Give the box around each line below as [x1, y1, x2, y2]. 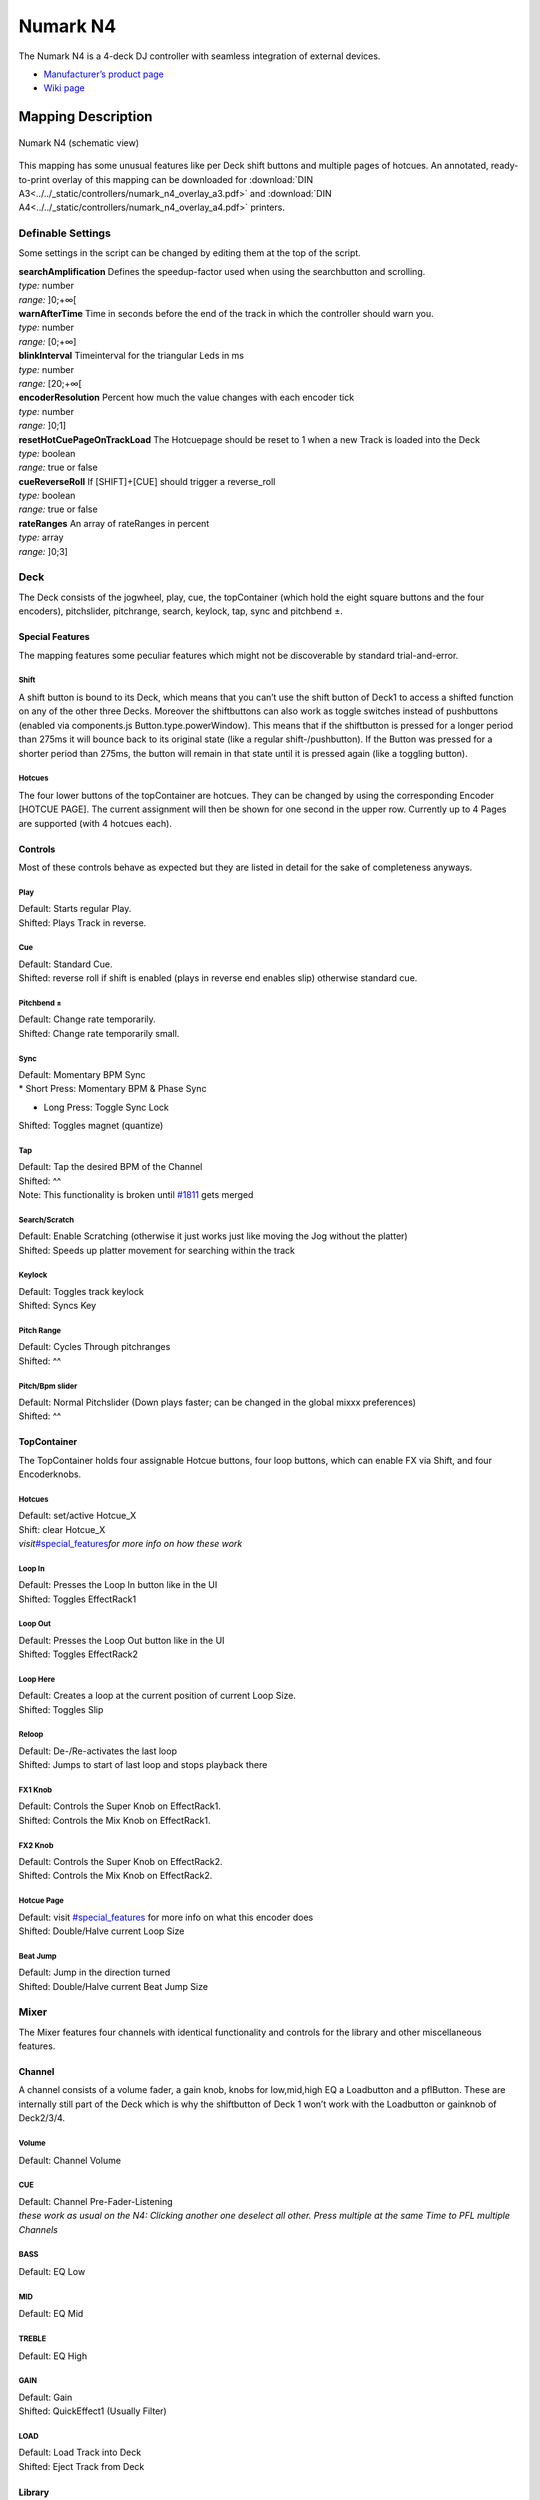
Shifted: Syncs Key [18, 1300, 97, 1312]
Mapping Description [18, 108, 153, 125]
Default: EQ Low [18, 2265, 86, 2277]
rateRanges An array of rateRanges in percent [18, 517, 210, 529]
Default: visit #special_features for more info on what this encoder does [18, 1911, 314, 1923]
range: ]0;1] [18, 420, 67, 432]
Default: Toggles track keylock [18, 1285, 144, 1297]
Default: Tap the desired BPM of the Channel [18, 1161, 203, 1173]
